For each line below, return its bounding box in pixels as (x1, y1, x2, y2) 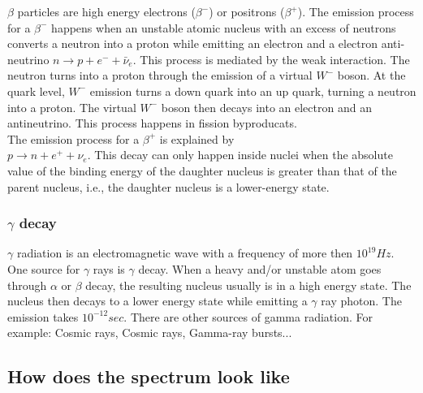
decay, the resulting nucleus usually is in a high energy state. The (85, 276, 412, 293)
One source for (7, 260, 80, 277)
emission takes (7, 308, 79, 325)
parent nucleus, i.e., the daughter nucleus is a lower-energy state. (7, 178, 330, 195)
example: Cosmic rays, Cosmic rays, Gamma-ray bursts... (7, 324, 292, 341)
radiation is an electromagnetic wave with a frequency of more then (16, 244, 353, 261)
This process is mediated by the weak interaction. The (140, 50, 410, 67)
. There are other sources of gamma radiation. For (123, 308, 373, 325)
